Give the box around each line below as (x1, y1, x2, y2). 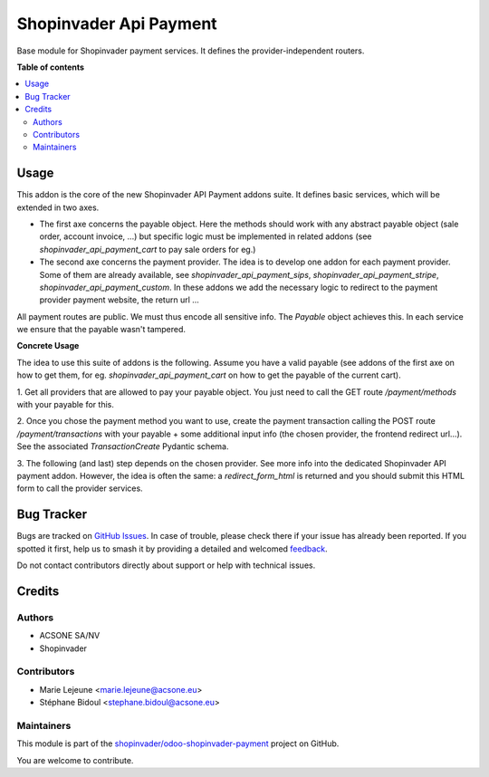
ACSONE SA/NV (39, 630, 101, 641)
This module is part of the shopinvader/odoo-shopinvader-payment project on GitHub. (16, 738, 340, 749)
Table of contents (16, 62, 85, 72)
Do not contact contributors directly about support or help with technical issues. (16, 560, 316, 571)
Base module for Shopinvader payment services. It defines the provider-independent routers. (16, 45, 365, 56)
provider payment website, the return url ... (39, 294, 199, 305)
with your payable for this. (16, 399, 115, 410)
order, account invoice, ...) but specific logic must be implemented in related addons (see (39, 231, 372, 242)
